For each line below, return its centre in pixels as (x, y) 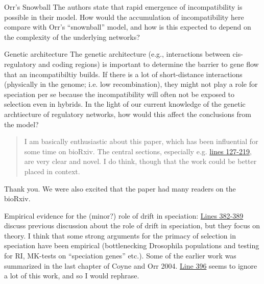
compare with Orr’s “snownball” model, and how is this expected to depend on (128, 27)
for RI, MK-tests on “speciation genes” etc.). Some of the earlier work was (120, 256)
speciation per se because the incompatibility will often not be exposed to (119, 94)
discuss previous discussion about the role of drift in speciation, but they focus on (132, 226)
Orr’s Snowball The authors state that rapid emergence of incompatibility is (123, 7)
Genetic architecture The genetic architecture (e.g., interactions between (117, 54)
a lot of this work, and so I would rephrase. (72, 276)
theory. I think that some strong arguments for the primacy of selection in (120, 235)
